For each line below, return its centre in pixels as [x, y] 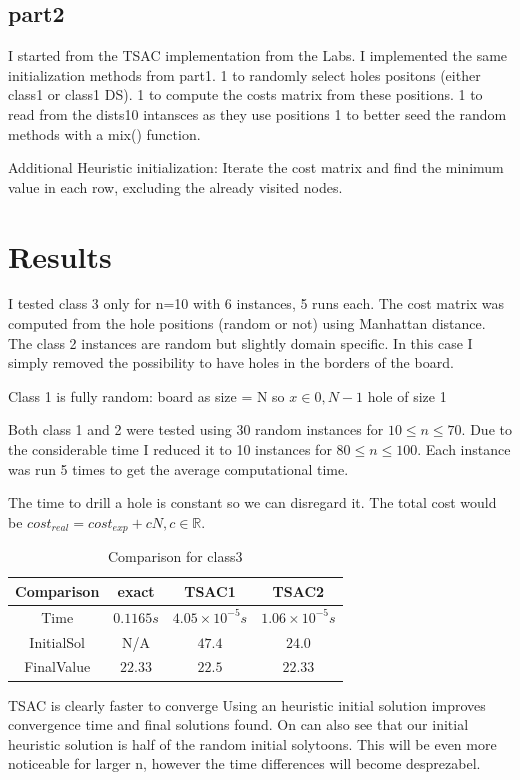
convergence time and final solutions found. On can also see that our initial [238, 724]
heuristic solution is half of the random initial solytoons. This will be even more [252, 743]
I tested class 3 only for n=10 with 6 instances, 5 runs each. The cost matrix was [256, 303]
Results [60, 255]
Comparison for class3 [175, 556]
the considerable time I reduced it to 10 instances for [170, 449]
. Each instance [464, 449]
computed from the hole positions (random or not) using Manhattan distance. [247, 323]
